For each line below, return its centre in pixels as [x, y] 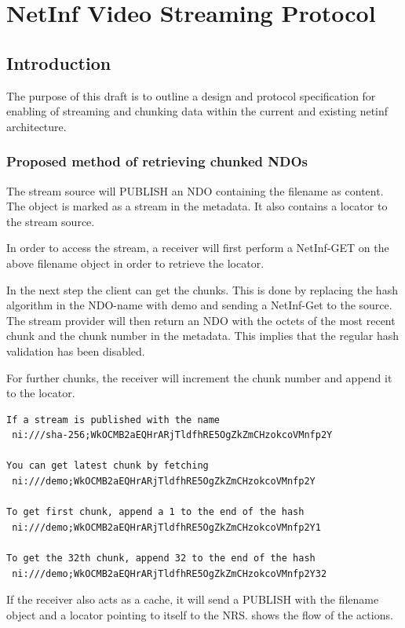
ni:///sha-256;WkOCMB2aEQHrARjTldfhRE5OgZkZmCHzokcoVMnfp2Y [172, 435]
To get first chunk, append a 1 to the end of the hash [155, 512]
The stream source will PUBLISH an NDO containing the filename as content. [195, 190]
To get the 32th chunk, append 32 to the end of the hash [161, 559]
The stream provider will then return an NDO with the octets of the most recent [201, 320]
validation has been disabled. [76, 351]
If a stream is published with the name [113, 420]
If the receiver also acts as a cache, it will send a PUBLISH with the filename [193, 599]
